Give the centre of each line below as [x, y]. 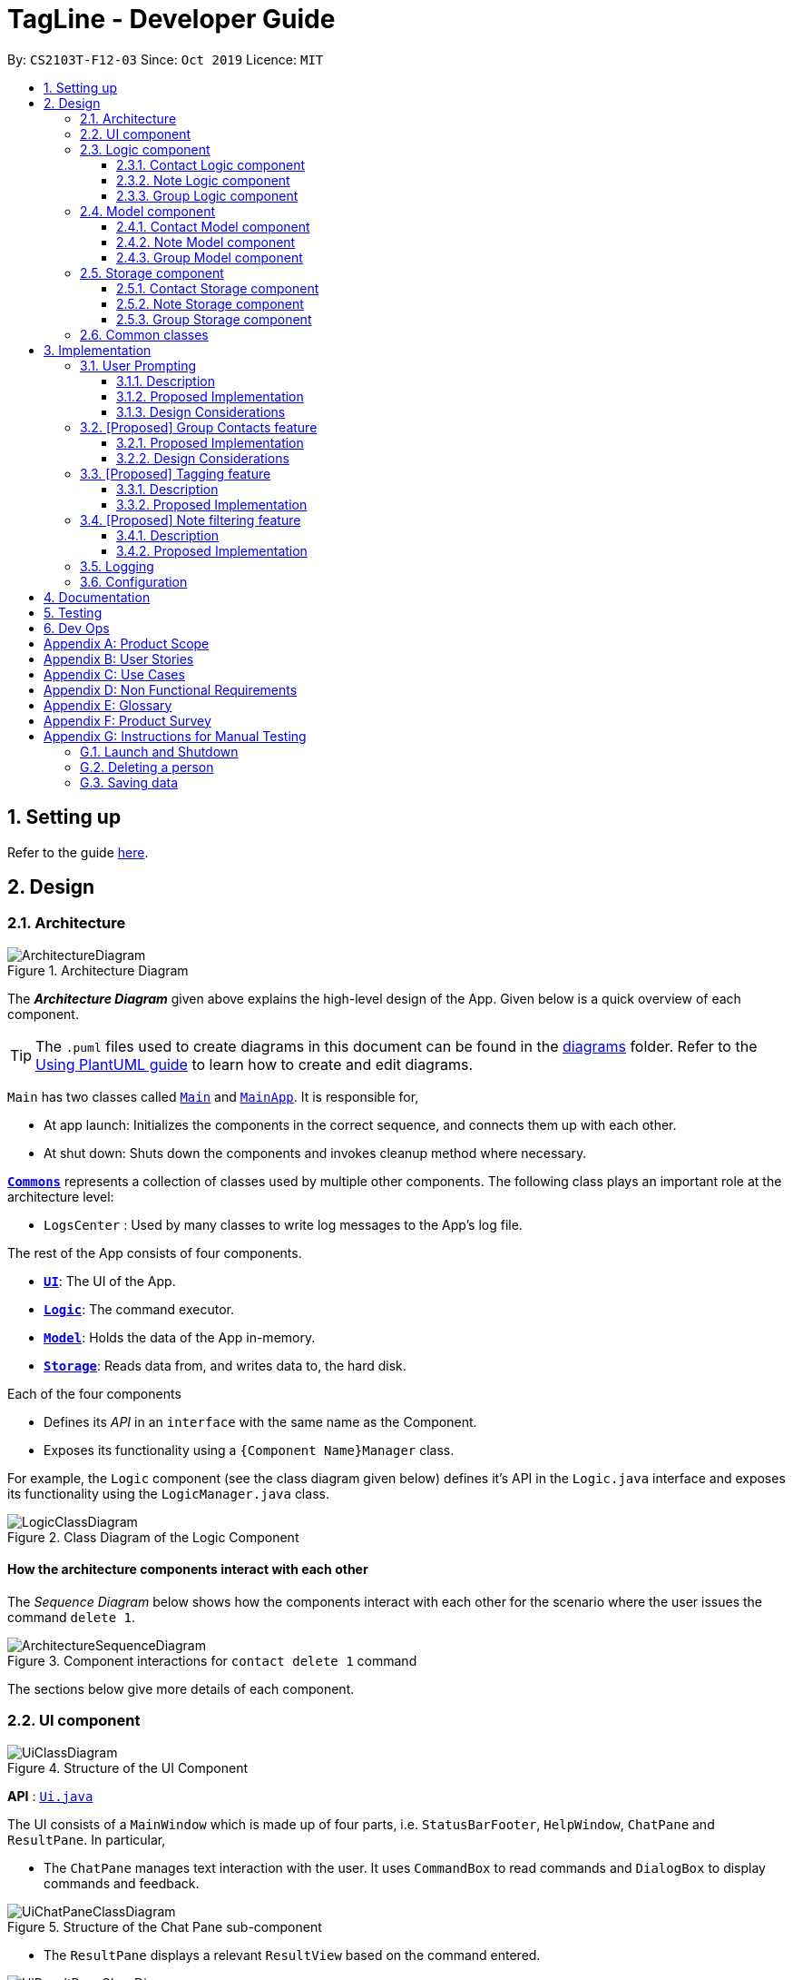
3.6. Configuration [134, 581]
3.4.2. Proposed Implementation [212, 550]
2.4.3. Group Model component [210, 257]
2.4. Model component [148, 211]
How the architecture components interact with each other [188, 1569]
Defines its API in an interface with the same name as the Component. [260, 1421]
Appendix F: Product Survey [127, 720]
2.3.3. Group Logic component [207, 195]
